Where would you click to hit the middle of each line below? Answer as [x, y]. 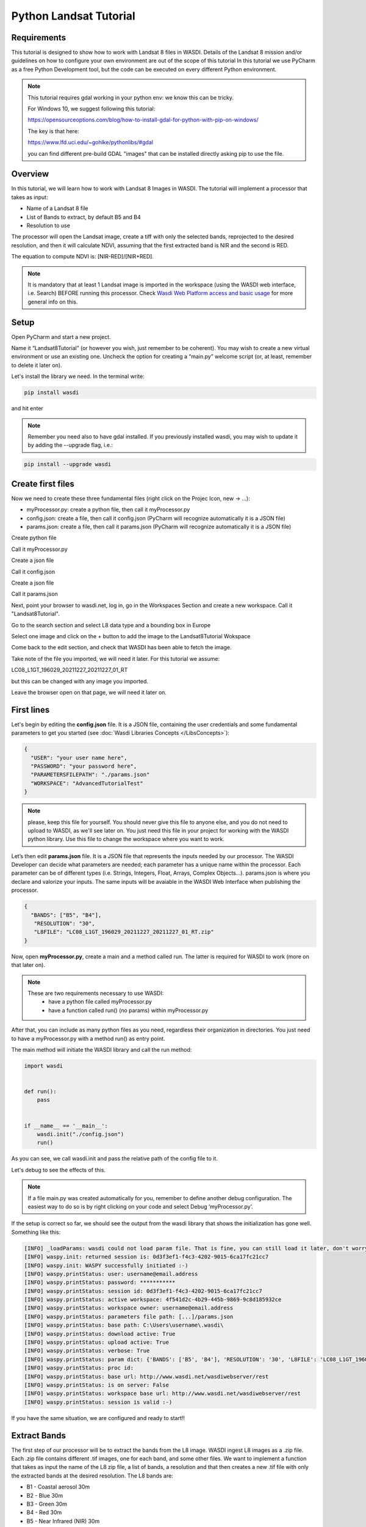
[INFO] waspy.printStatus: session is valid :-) [98, 1402]
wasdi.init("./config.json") [81, 1134]
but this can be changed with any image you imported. [80, 681]
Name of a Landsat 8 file [57, 208]
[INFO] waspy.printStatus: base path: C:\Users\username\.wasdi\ [124, 1325]
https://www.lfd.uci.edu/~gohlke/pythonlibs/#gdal [91, 142]
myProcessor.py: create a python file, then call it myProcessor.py [108, 509]
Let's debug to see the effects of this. [59, 1170]
